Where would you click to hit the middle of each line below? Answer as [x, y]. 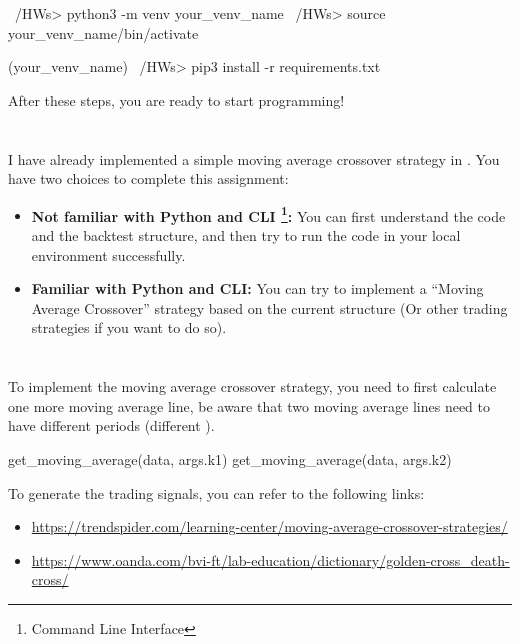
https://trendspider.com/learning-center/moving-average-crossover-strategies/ [269, 526]
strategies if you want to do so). [129, 327]
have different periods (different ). [111, 425]
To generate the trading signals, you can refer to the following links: [216, 492]
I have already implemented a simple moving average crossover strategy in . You [254, 158]
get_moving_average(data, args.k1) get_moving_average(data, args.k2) [230, 458]
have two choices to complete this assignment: [148, 178]
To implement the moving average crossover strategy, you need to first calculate [252, 386]
